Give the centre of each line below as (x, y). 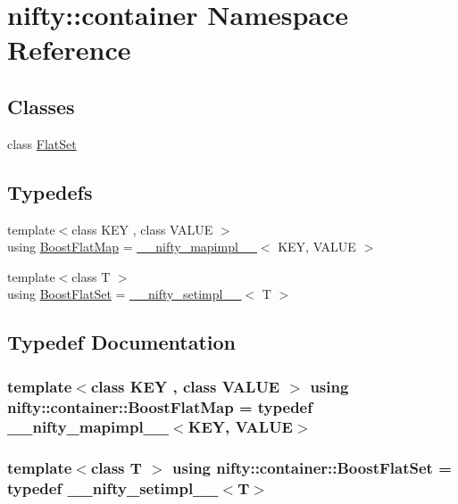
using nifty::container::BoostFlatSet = (312, 468)
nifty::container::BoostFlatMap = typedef (160, 406)
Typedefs (50, 191)
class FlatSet (42, 143)
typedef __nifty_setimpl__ (113, 488)
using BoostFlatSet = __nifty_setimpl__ (125, 294)
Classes (41, 106)
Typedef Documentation (121, 342)
